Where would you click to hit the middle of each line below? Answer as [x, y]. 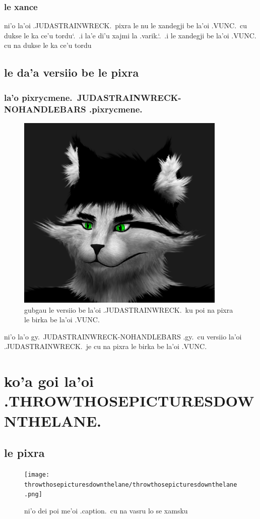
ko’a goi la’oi [49, 381]
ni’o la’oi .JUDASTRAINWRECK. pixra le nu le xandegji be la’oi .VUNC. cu [126, 25]
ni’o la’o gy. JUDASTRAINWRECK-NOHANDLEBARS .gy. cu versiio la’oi [123, 336]
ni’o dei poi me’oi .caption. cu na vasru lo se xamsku [106, 510]
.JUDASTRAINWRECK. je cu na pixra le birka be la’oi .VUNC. [106, 346]
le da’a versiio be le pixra [72, 72]
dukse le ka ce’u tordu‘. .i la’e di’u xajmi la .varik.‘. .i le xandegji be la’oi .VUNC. [130, 35]
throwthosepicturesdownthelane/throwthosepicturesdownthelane [131, 484]
